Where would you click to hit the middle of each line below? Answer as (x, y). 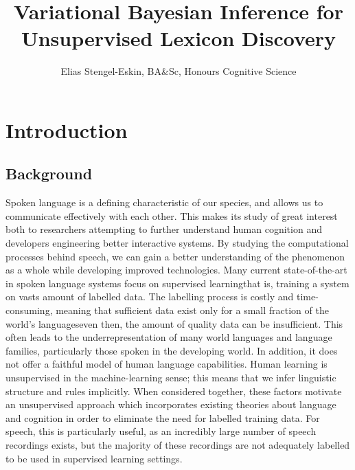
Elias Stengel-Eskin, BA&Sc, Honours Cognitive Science (179, 71)
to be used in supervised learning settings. (94, 458)
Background (49, 174)
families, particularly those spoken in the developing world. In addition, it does (172, 350)
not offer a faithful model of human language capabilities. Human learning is (167, 364)
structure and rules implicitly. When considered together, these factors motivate (174, 391)
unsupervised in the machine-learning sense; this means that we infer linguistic (171, 378)
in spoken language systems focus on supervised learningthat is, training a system (177, 283)
